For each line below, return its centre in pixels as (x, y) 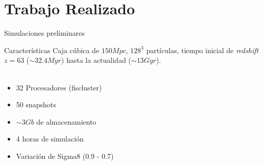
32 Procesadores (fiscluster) (59, 87)
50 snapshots (36, 104)
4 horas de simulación (50, 139)
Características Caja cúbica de (52, 50)
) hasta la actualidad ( (96, 60)
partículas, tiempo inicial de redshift (202, 50)
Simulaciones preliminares (44, 33)
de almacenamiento (66, 121)
